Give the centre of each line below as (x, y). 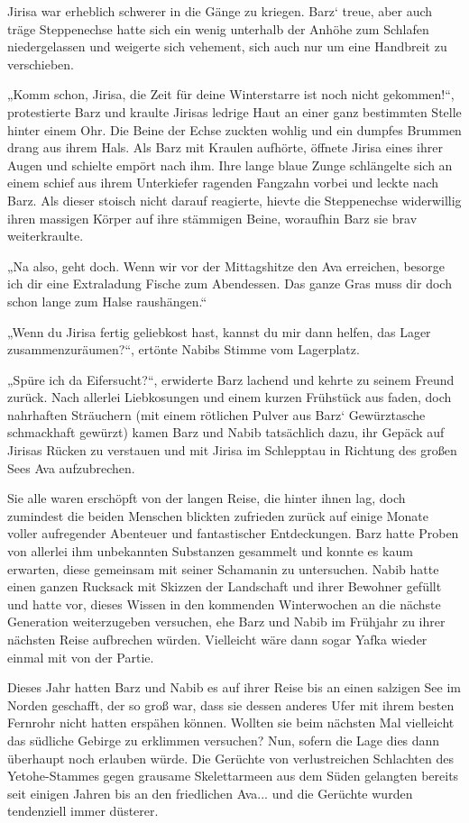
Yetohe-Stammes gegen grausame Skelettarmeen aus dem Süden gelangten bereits (233, 776)
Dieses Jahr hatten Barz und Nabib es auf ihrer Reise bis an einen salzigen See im (234, 687)
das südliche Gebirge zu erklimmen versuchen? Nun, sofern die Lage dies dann (224, 740)
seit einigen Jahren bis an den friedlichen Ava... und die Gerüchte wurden (210, 793)
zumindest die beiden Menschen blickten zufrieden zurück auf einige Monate (218, 515)
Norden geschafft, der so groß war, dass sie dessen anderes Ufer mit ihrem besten (231, 704)
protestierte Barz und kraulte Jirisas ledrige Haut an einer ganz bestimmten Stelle (234, 111)
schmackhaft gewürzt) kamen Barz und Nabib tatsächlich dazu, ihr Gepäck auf (226, 432)
